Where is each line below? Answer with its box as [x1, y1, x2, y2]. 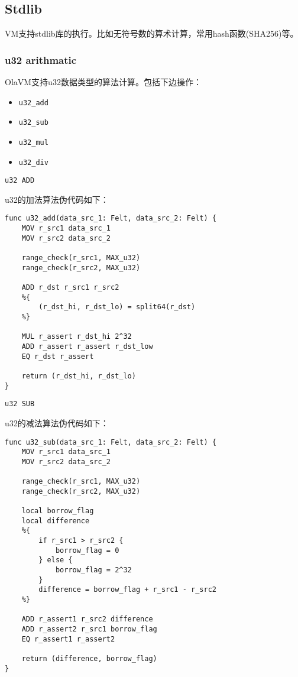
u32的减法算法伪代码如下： [5, 416, 109, 429]
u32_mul [18, 138, 48, 147]
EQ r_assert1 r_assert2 [21, 634, 115, 643]
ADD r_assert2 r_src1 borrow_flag [21, 625, 157, 634]
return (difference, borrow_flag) [21, 654, 157, 663]
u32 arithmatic [5, 52, 77, 67]
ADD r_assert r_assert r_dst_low [21, 342, 153, 351]
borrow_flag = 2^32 [55, 566, 132, 575]
